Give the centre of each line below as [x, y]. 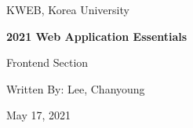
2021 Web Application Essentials [97, 36]
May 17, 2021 [39, 115]
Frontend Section [47, 62]
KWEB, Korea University [68, 9]
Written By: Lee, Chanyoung [76, 88]
